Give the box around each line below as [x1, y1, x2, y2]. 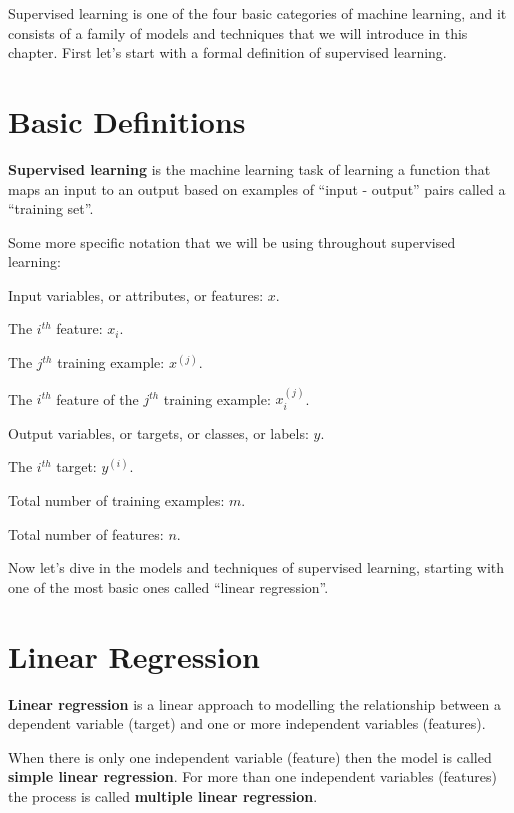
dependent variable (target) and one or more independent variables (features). [8, 713, 486, 734]
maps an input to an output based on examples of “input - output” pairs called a [8, 178, 506, 199]
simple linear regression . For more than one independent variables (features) [8, 766, 498, 787]
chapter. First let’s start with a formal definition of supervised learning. [8, 42, 447, 63]
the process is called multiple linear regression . [8, 785, 318, 806]
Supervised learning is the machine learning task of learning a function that [8, 158, 491, 179]
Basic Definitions [8, 100, 246, 141]
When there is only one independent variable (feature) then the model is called [8, 746, 492, 767]
